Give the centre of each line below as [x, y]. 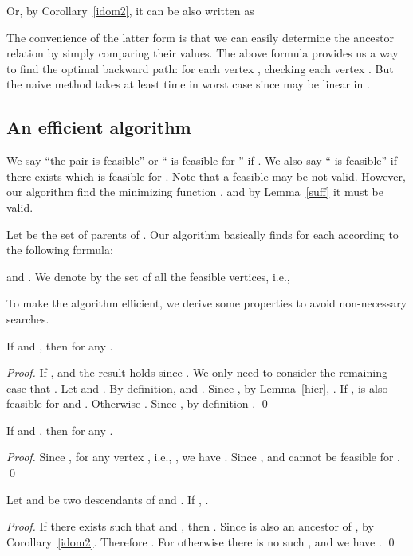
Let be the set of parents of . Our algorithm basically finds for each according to [203, 234]
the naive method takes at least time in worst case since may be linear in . [188, 84]
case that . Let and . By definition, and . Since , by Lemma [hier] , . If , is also [197, 388]
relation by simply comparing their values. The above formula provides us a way [203, 53]
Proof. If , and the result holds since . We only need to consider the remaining [197, 372]
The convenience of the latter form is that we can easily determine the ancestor [201, 37]
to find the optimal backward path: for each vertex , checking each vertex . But [200, 68]
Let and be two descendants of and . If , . [108, 499]
